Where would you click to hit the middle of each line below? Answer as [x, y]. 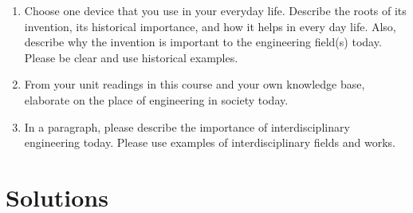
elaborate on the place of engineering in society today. [156, 99]
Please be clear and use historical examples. [131, 57]
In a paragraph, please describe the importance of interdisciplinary [187, 126]
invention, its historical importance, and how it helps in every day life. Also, [210, 26]
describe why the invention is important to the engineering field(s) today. [203, 42]
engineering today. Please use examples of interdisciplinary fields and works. [210, 142]
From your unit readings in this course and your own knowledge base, [195, 84]
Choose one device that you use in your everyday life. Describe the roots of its [215, 10]
